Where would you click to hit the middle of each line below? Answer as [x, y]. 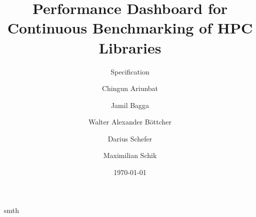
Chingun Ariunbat [130, 88]
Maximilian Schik [130, 155]
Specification [130, 71]
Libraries [130, 47]
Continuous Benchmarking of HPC [130, 28]
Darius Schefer [130, 138]
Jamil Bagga [130, 105]
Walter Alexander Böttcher [130, 122]
